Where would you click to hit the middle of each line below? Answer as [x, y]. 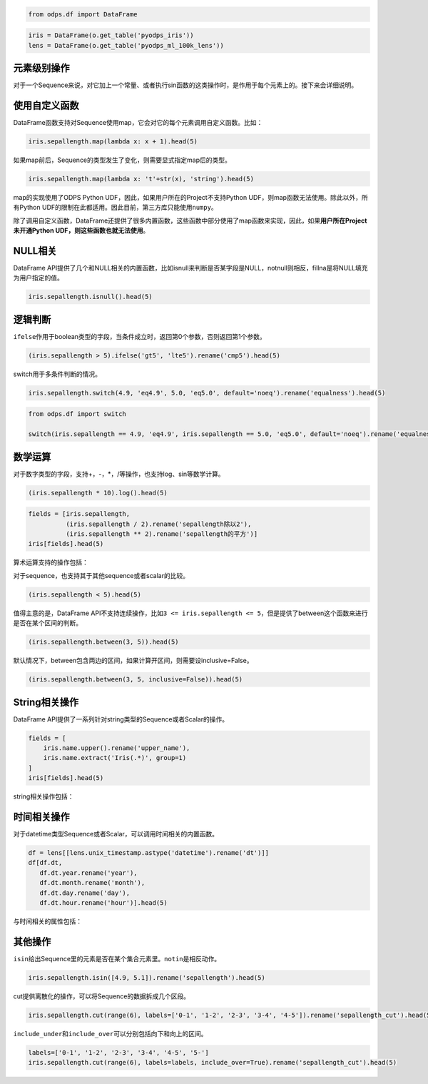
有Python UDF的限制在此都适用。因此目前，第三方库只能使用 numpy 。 [115, 208]
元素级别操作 [41, 68]
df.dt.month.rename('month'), [92, 883]
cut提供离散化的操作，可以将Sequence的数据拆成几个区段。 [102, 996]
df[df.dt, [45, 863]
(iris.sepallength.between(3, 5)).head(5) [103, 642]
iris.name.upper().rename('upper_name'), [117, 748]
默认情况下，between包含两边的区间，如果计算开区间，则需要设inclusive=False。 [133, 661]
